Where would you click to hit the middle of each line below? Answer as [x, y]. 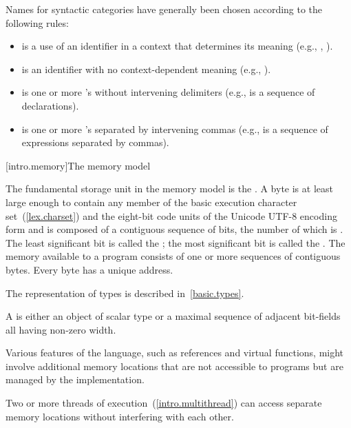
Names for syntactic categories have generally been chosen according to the [164, 9]
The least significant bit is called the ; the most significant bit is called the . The [175, 242]
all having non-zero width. [61, 329]
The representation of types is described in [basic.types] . [125, 293]
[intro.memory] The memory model [78, 165]
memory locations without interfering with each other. [120, 416]
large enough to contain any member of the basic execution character [151, 202]
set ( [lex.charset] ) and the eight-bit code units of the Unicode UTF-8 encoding [171, 215]
